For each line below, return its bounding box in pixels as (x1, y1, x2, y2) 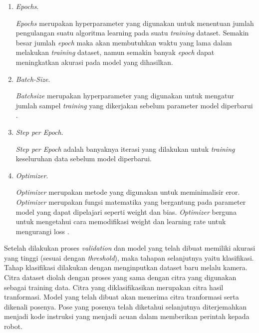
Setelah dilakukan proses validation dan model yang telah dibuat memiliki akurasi (4, 243, 256, 253)
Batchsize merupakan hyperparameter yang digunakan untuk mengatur (15, 90, 234, 101)
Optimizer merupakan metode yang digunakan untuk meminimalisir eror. (15, 187, 240, 197)
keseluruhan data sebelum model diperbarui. (15, 153, 152, 164)
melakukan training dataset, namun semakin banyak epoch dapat (15, 47, 215, 57)
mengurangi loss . (15, 226, 69, 236)
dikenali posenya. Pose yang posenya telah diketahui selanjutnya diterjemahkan (4, 301, 247, 312)
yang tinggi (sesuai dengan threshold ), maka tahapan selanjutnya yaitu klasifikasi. (4, 252, 254, 263)
